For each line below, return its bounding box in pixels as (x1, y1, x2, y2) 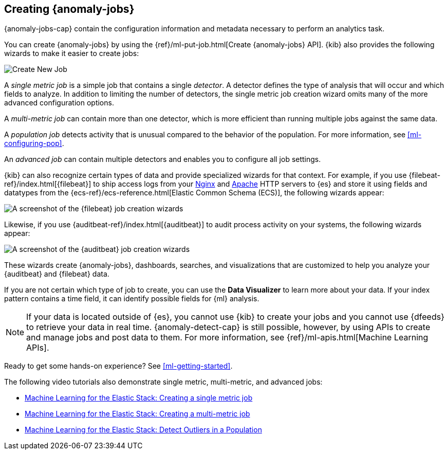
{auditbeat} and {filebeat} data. (4, 269, 109, 279)
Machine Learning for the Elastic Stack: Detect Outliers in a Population (25, 425, 262, 434)
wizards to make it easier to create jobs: (4, 49, 139, 58)
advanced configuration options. (4, 98, 114, 107)
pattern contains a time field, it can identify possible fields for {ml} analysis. (4, 294, 259, 303)
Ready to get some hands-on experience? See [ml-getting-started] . (4, 361, 233, 371)
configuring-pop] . (4, 139, 64, 148)
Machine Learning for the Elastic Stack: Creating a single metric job (25, 393, 253, 403)
